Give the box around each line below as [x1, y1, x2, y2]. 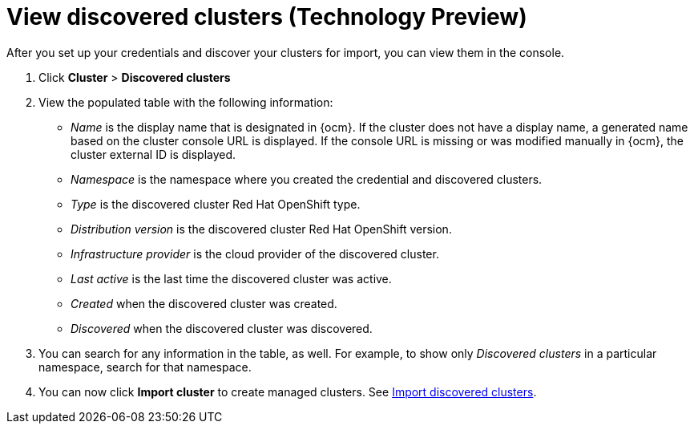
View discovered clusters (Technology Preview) [6, 3, 527, 30]
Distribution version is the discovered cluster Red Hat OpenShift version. [71, 221, 452, 236]
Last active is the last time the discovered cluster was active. [71, 271, 392, 286]
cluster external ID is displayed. [71, 147, 236, 161]
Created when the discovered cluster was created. [71, 296, 337, 310]
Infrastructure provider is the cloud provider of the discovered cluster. [71, 246, 439, 261]
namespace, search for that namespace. [38, 359, 252, 374]
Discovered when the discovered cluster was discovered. [71, 321, 373, 335]
